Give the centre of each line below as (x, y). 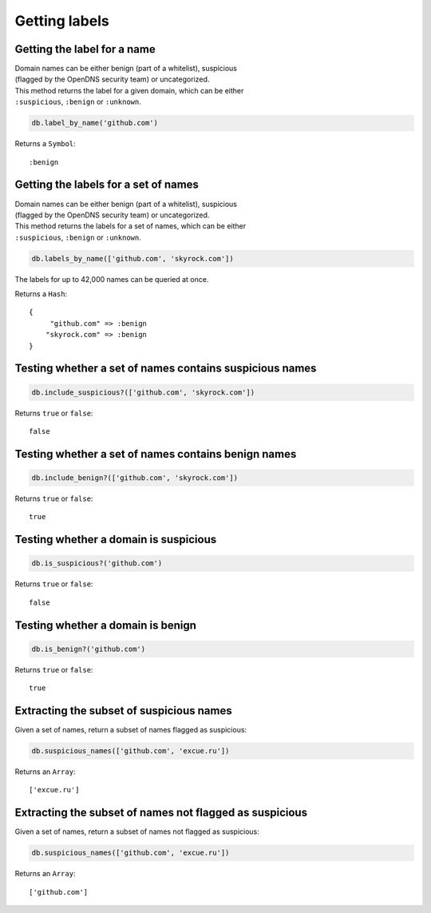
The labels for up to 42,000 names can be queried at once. (112, 279)
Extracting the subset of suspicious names (123, 711)
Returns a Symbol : (45, 144)
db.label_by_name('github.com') (95, 123)
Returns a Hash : (41, 294)
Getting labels (62, 21)
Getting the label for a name (85, 49)
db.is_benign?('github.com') (89, 649)
